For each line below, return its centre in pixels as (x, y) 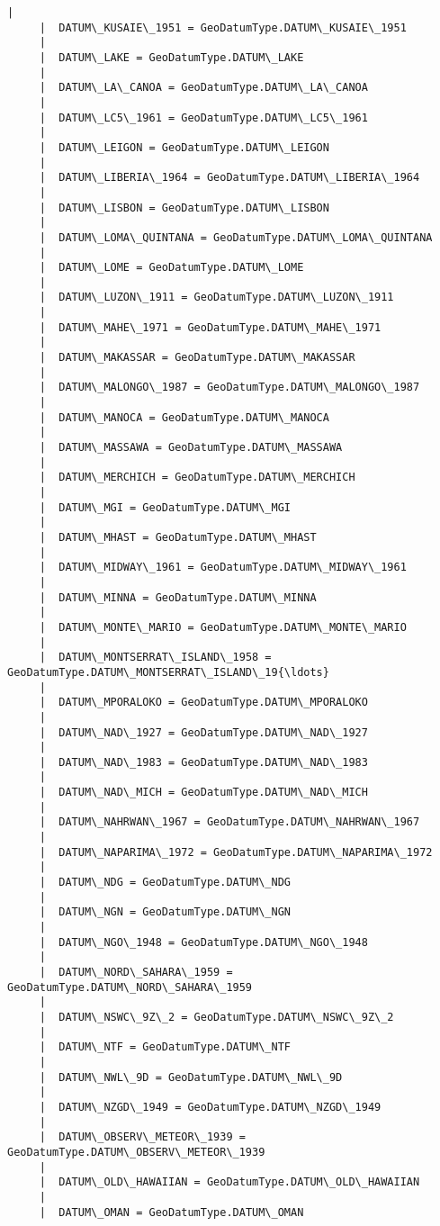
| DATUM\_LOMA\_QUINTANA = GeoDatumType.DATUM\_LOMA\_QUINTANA (236, 237)
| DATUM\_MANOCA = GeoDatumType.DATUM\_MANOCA (184, 417)
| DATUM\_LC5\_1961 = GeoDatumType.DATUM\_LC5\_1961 (203, 117)
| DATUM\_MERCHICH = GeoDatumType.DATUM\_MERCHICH (197, 478)
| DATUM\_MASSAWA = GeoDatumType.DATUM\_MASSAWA (191, 448)
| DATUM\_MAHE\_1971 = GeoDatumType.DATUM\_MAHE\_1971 (210, 327)
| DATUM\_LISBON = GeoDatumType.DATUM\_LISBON (184, 207)
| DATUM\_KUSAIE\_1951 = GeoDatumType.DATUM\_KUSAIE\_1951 (223, 27)
